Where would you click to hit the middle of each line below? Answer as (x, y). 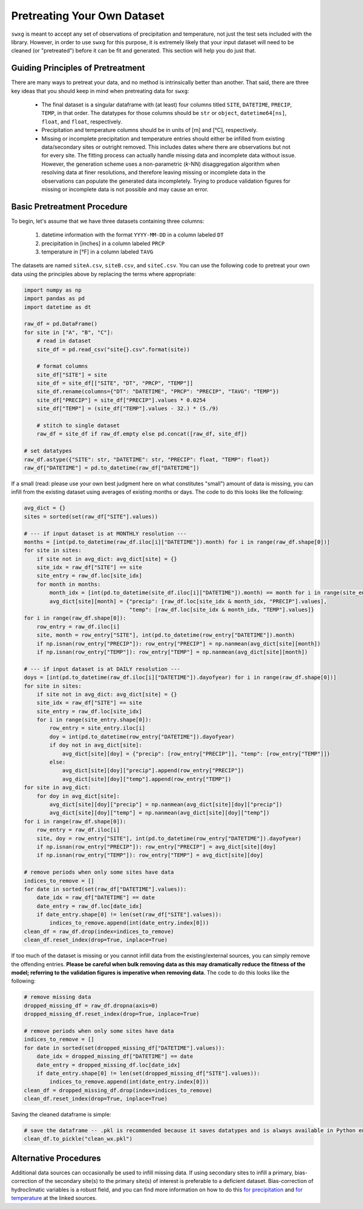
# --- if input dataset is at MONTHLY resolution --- (105, 533)
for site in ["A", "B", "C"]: (69, 332)
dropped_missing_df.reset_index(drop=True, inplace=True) (112, 1014)
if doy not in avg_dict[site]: (96, 745)
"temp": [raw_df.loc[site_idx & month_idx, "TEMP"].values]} (222, 610)
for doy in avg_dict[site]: (78, 796)
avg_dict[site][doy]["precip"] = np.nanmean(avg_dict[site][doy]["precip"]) (166, 804)
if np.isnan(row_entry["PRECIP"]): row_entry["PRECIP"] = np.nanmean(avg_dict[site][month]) (178, 644)
